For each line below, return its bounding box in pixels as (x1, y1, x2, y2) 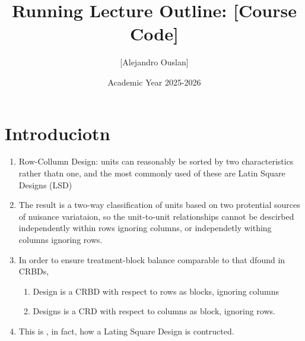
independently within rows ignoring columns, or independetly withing (18, 222, 272, 234)
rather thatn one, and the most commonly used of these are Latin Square (18, 167, 285, 179)
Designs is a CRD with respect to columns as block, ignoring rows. (33, 305, 275, 317)
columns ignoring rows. (18, 233, 103, 245)
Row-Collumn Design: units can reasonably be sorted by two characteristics (18, 155, 294, 168)
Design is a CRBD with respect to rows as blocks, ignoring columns (33, 285, 279, 297)
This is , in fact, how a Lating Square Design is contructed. (18, 324, 234, 337)
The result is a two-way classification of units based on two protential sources (18, 198, 300, 211)
